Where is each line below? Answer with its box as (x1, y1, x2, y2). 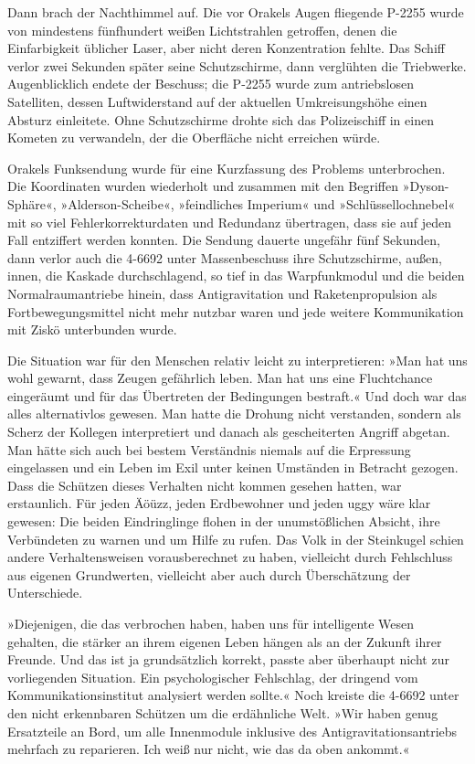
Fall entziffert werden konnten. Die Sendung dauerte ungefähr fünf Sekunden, (7, 230, 440, 249)
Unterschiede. (7, 583, 83, 602)
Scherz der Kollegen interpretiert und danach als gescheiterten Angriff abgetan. (7, 422, 450, 441)
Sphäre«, (7, 194, 57, 213)
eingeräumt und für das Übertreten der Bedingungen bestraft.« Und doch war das (7, 386, 467, 405)
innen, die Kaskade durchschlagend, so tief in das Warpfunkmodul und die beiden (7, 266, 465, 285)
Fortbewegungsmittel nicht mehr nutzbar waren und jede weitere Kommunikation (7, 302, 464, 321)
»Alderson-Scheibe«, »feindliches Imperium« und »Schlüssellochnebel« (60, 194, 456, 213)
